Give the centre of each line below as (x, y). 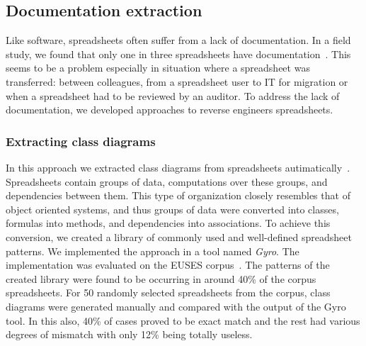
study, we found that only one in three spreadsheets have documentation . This (178, 54)
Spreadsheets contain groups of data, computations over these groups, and (167, 181)
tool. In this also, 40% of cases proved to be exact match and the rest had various (183, 320)
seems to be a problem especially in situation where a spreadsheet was (158, 68)
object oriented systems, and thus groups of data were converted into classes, (172, 209)
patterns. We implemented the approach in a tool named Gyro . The (153, 251)
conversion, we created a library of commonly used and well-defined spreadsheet (179, 236)
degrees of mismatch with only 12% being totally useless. (129, 334)
